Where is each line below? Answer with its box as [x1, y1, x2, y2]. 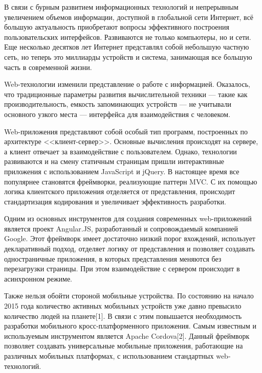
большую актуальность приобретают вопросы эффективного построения [4, 21, 229, 32]
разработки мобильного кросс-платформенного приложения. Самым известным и [4, 320, 257, 331]
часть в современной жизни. [4, 61, 92, 72]
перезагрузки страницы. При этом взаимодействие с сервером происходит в [4, 263, 240, 274]
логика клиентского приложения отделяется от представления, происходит [4, 186, 235, 197]
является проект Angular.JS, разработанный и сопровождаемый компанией [4, 223, 238, 234]
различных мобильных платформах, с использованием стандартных [4, 351, 214, 361]
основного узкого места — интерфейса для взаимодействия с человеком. [4, 108, 231, 119]
